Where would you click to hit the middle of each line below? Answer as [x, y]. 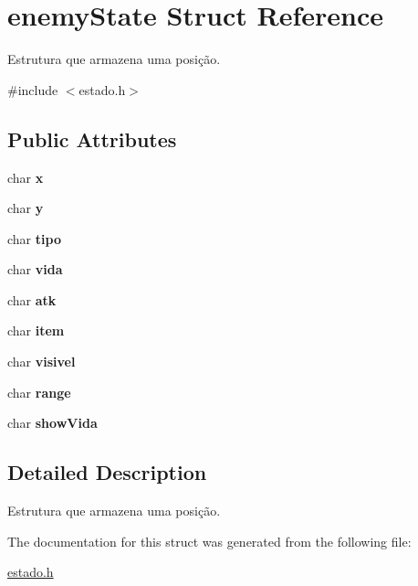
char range [39, 392]
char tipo [34, 238]
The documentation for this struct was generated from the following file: [209, 541]
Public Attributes [92, 139]
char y [26, 208]
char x [26, 177]
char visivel [42, 362]
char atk [32, 299]
